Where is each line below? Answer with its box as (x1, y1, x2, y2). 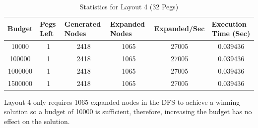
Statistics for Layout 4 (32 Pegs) (79, 1, 179, 11)
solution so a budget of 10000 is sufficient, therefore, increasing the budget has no (4, 106, 252, 117)
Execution (211, 18, 247, 29)
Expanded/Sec (154, 23, 205, 34)
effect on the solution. (4, 116, 70, 126)
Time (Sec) (211, 28, 251, 39)
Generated (64, 18, 101, 29)
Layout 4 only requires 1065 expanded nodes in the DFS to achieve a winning (4, 96, 240, 107)
